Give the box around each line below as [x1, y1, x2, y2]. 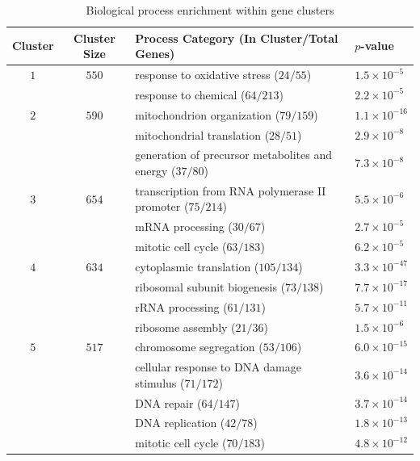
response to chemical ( [135, 86, 246, 103]
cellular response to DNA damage [135, 358, 301, 375]
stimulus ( [135, 374, 185, 391]
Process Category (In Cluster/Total [135, 29, 338, 46]
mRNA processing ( [135, 218, 233, 235]
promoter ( [135, 198, 189, 215]
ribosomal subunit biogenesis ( [135, 278, 286, 295]
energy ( [135, 162, 176, 178]
